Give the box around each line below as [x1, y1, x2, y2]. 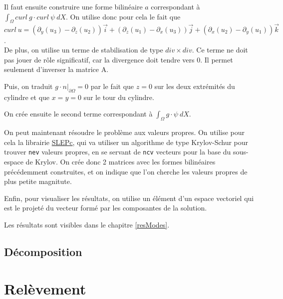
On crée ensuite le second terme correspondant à [4, 108, 153, 119]
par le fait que [90, 80, 134, 91]
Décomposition [4, 243, 82, 259]
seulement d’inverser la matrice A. [4, 64, 109, 74]
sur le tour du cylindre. [83, 91, 154, 102]
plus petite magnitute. [4, 176, 72, 186]
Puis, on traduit [4, 80, 53, 91]
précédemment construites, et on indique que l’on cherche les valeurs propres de [4, 166, 248, 176]
